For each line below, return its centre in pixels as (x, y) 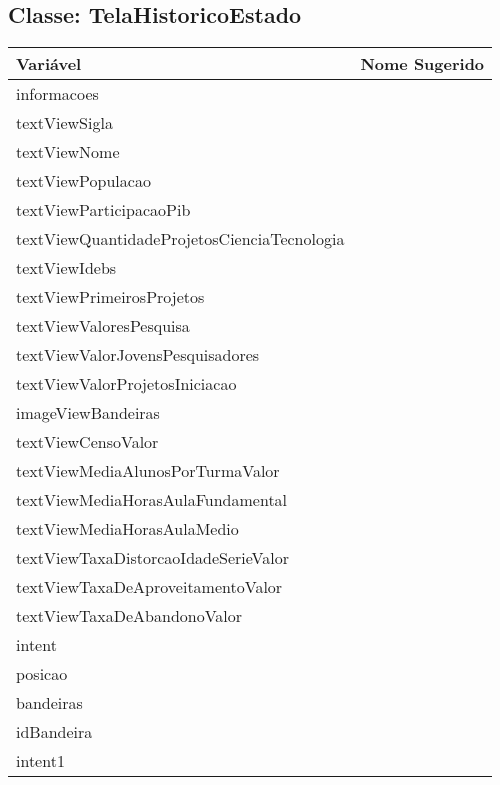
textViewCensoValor (87, 442)
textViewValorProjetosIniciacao (126, 384)
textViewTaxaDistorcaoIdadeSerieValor (152, 558)
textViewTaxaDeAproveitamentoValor (149, 587)
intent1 (40, 761)
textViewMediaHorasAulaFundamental (152, 500)
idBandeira (54, 732)
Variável (49, 64)
